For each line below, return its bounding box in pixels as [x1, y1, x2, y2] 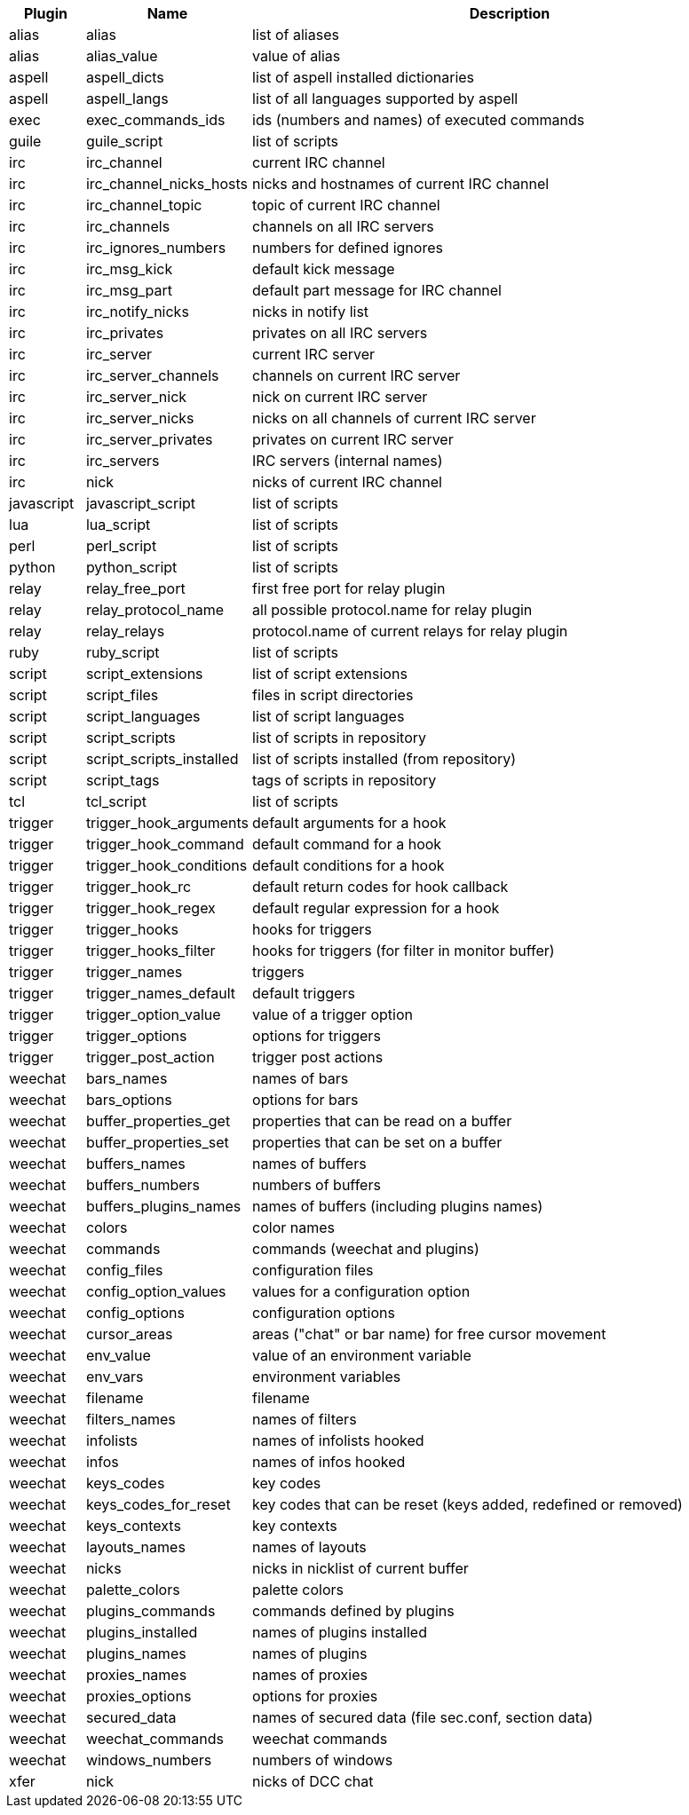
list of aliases [252, 26, 339, 43]
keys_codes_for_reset [85, 1495, 231, 1513]
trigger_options [85, 1027, 187, 1045]
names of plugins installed [252, 1623, 427, 1641]
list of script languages [252, 707, 405, 725]
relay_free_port [85, 580, 186, 597]
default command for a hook [252, 835, 442, 853]
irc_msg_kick [85, 260, 173, 278]
